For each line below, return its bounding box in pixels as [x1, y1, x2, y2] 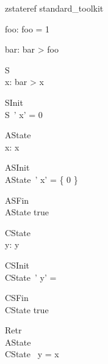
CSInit [5, 258, 30, 271]
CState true [5, 303, 49, 316]
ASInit [5, 161, 30, 174]
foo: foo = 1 [5, 22, 50, 35]
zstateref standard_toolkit [5, 2, 104, 14]
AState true [5, 206, 49, 218]
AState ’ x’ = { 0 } [5, 173, 78, 185]
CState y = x [5, 347, 59, 360]
